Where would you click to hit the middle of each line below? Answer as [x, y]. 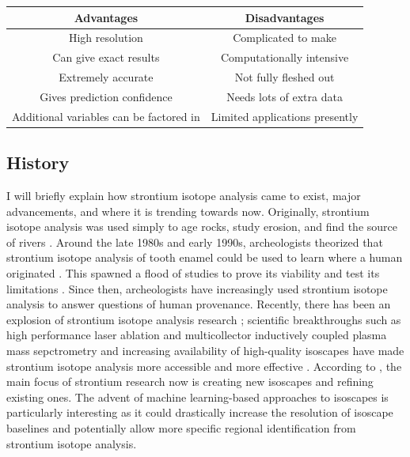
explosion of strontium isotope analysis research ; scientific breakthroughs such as [204, 319]
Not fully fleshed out [285, 77]
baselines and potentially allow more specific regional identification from [181, 427]
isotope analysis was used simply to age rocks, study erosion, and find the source [202, 227]
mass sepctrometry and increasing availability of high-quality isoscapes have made [205, 350]
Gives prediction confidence [106, 96]
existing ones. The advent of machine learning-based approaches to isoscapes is [197, 397]
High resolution [106, 38]
